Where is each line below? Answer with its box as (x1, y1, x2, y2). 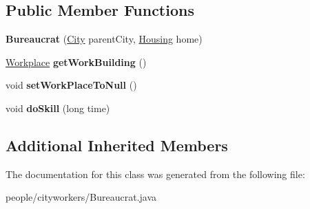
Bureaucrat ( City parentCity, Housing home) (6, 32, 203, 46)
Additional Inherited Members (6, 134, 228, 155)
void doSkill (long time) (6, 100, 110, 115)
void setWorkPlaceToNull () (6, 78, 137, 92)
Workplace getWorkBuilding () (6, 54, 147, 69)
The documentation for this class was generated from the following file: (6, 166, 305, 181)
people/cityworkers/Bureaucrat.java (6, 190, 156, 204)
